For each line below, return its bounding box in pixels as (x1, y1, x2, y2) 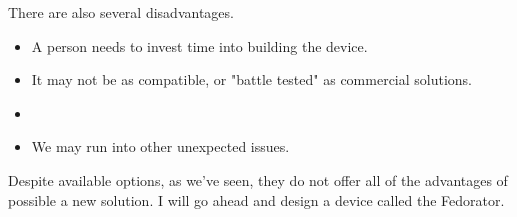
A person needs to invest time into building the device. (31, 35, 368, 56)
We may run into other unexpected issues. (31, 136, 290, 157)
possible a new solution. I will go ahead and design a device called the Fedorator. (8, 189, 505, 210)
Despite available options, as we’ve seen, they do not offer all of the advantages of (8, 169, 508, 190)
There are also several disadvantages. (8, 2, 234, 22)
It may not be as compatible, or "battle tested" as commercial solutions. (31, 69, 473, 90)
